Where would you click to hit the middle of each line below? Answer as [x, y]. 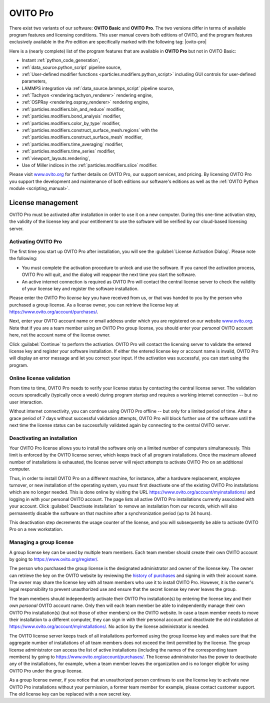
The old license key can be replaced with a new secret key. [70, 694]
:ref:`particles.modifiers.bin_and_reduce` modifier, [73, 109]
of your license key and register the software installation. [80, 288]
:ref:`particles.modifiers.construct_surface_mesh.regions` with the [90, 130]
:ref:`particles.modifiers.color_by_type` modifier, [71, 123]
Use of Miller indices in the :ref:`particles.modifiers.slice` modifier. [89, 165]
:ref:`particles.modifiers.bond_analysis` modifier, [71, 116]
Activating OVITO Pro [36, 241]
